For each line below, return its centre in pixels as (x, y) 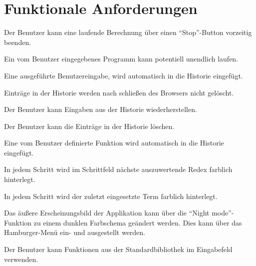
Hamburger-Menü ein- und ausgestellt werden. (75, 232)
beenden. (18, 42)
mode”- (223, 213)
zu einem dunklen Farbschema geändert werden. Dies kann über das (138, 222)
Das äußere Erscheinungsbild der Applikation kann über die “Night (107, 213)
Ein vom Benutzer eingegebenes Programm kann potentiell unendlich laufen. (121, 59)
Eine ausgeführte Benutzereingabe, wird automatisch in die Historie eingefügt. (124, 75)
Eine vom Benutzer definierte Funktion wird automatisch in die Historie (114, 143)
